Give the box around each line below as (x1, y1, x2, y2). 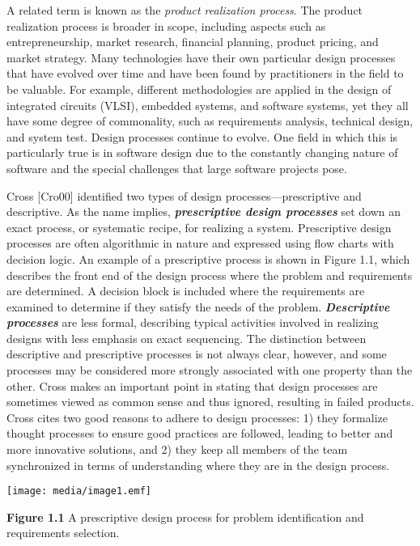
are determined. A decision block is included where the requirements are (6, 282, 365, 299)
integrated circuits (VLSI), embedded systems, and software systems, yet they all (6, 96, 409, 113)
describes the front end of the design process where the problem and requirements (6, 266, 413, 283)
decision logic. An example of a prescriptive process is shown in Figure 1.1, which (6, 250, 410, 267)
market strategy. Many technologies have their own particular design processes (6, 49, 396, 66)
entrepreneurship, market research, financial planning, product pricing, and (6, 33, 379, 50)
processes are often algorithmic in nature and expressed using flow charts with (6, 235, 394, 252)
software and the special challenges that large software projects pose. (6, 159, 347, 176)
